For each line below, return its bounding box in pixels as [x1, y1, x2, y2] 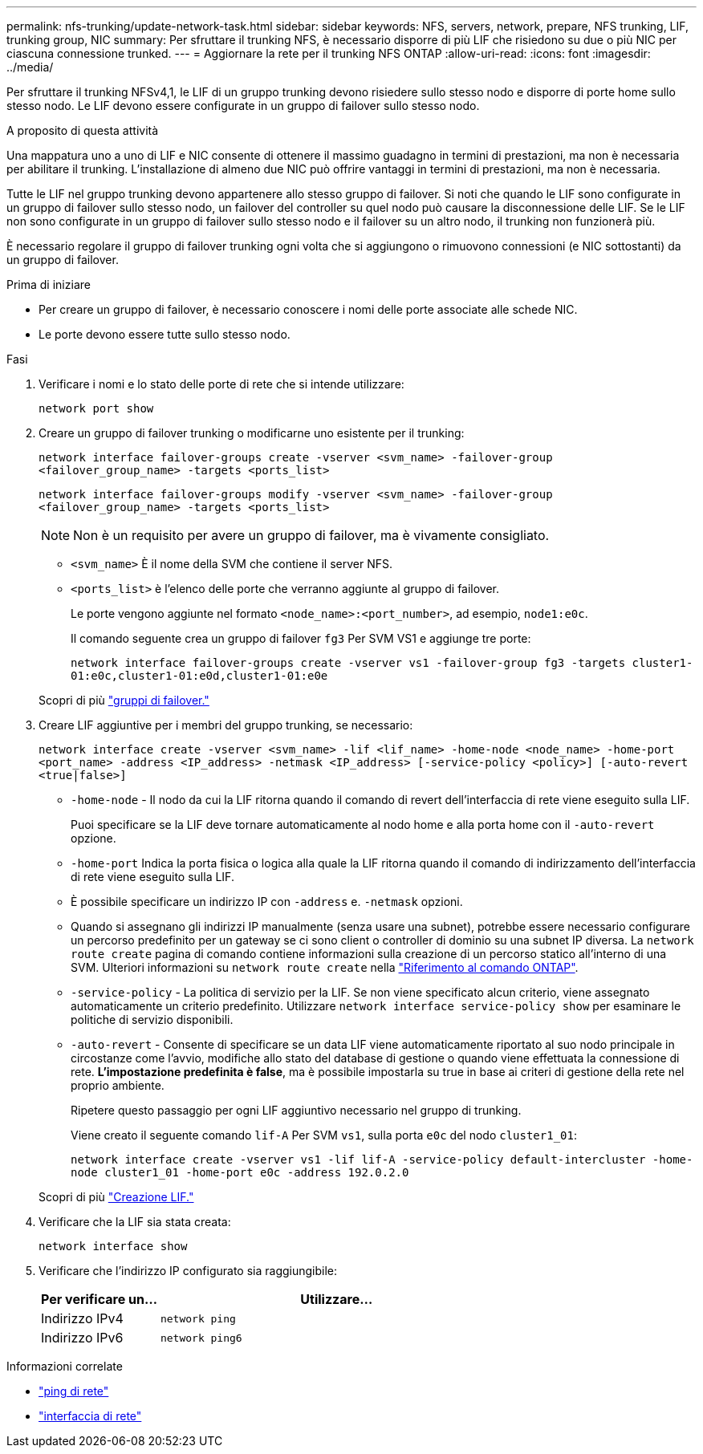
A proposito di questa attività [6, 124, 159, 137]
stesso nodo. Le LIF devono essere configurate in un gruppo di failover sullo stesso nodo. [6, 99, 480, 112]
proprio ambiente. [71, 1078, 165, 1092]
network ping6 [160, 1331, 242, 1344]
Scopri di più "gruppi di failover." [39, 693, 209, 707]
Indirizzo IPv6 [41, 1330, 124, 1346]
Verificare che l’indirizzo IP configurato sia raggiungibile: [39, 1264, 338, 1277]
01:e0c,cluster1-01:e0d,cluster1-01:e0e [71, 669, 328, 682]
